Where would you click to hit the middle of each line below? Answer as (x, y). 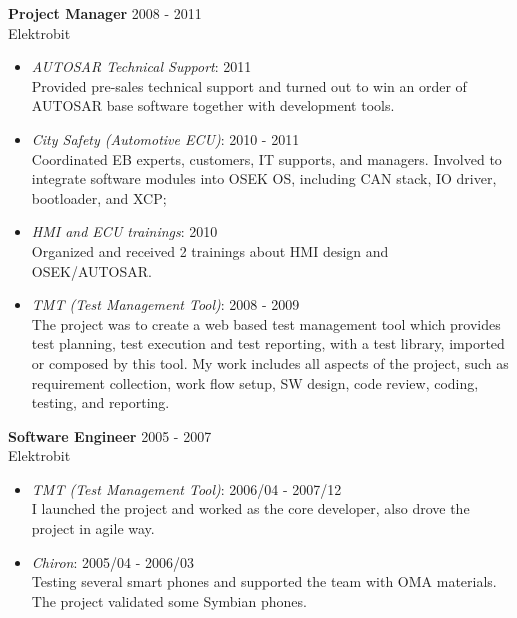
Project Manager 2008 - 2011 (105, 13)
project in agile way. (93, 528)
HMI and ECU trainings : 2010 (124, 231)
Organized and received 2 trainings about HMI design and (210, 250)
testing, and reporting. (100, 402)
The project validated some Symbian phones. (169, 600)
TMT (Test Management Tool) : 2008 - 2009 (165, 304)
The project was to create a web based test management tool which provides (266, 323)
